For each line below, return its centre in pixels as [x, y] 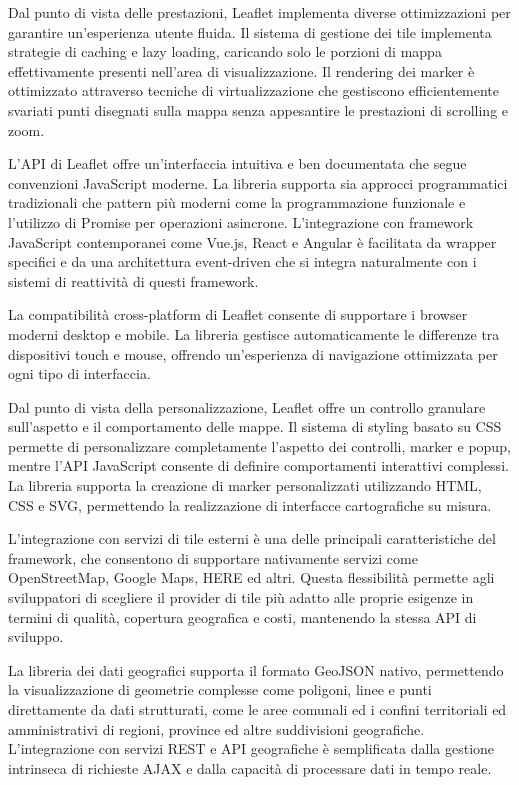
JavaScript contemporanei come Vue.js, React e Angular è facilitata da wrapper [252, 241]
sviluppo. [36, 636]
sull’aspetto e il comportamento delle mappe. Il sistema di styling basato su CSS [255, 426]
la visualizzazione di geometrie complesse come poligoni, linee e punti [220, 689]
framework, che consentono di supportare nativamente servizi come [213, 557]
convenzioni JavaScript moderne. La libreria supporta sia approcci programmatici [258, 182]
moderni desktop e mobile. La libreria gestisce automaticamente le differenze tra [254, 333]
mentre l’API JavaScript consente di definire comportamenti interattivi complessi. [258, 465]
